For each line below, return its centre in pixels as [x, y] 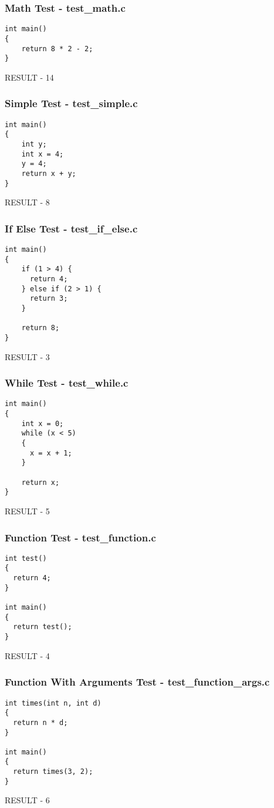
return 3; [49, 299]
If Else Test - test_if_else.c [71, 228]
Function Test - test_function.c [80, 537]
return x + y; [49, 173]
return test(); [43, 627]
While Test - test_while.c [67, 383]
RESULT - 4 [27, 655]
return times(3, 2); [53, 772]
